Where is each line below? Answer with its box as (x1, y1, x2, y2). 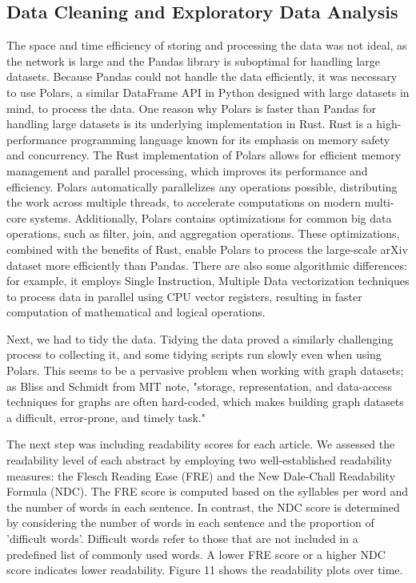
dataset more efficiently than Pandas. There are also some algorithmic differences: (6, 256, 407, 273)
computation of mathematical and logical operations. (6, 304, 266, 320)
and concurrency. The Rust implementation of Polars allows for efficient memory (6, 147, 402, 163)
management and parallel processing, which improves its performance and (6, 162, 368, 179)
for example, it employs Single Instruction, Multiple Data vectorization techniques (6, 272, 410, 289)
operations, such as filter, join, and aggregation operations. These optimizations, (6, 225, 400, 242)
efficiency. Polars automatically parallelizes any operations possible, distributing (6, 178, 398, 195)
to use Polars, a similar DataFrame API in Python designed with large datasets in (6, 83, 410, 100)
